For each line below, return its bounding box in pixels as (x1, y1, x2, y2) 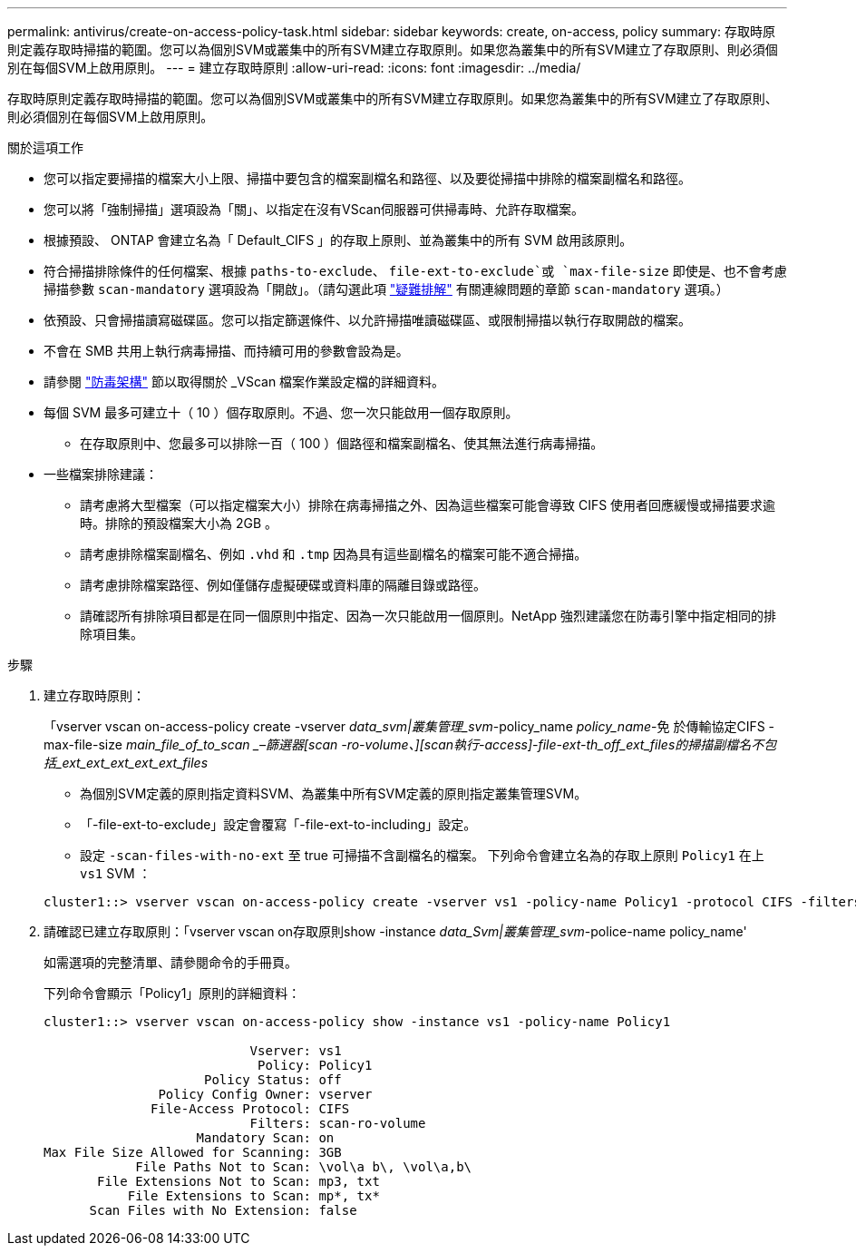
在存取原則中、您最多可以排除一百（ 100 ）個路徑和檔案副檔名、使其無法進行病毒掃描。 (80, 436, 604, 451)
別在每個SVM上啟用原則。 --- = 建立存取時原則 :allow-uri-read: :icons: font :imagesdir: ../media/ (7, 60, 581, 75)
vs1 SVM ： (80, 866, 151, 881)
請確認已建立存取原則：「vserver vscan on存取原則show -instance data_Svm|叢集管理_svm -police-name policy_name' (44, 924, 747, 939)
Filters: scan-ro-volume (249, 1116, 426, 1131)
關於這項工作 (7, 140, 83, 155)
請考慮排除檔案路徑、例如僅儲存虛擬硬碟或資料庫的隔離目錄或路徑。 (80, 577, 486, 592)
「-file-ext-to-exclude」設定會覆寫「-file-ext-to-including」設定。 (80, 817, 477, 832)
